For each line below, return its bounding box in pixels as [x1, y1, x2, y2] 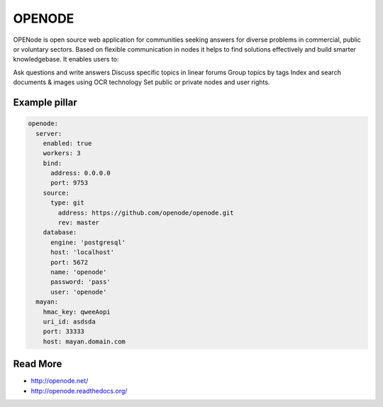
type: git [50, 199, 85, 207]
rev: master [57, 219, 99, 227]
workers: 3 [43, 149, 81, 157]
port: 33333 [43, 328, 85, 336]
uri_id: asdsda [43, 317, 96, 326]
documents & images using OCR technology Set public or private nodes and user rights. [13, 78, 270, 86]
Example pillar [13, 96, 77, 108]
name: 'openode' [50, 268, 107, 276]
